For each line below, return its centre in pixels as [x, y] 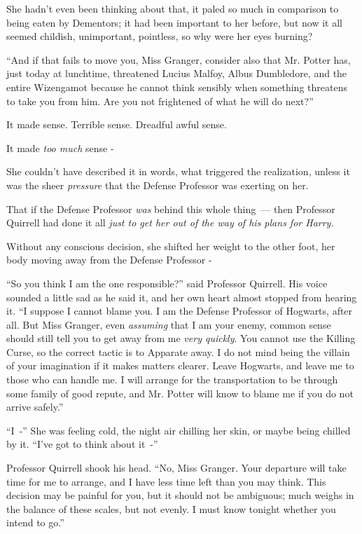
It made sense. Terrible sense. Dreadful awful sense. [117, 124]
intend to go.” [35, 522]
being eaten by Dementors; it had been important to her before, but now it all [174, 22]
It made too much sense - [60, 148]
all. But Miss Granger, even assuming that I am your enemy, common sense [169, 324]
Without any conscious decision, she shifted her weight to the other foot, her [171, 246]
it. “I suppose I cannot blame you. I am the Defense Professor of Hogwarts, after [180, 311]
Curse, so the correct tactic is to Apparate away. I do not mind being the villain [178, 351]
